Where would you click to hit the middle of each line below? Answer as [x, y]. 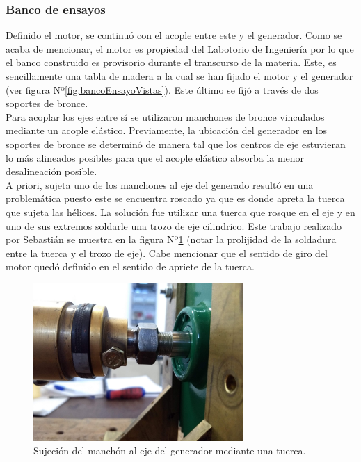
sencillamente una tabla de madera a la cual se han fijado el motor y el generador [179, 76]
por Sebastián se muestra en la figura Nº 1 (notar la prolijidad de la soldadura [171, 239]
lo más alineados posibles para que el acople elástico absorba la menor [155, 157]
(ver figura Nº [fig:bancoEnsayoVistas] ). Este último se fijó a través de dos [162, 89]
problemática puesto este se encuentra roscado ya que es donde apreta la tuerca [175, 198]
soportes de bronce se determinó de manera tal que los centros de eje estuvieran [176, 143]
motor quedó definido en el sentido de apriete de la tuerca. [130, 266]
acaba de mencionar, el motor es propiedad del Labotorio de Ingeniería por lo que [180, 48]
